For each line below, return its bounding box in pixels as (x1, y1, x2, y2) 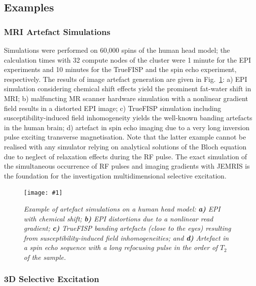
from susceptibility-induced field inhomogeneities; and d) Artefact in (24, 232, 229, 243)
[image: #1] (24, 189, 63, 197)
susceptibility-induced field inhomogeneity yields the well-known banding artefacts (4, 112, 253, 123)
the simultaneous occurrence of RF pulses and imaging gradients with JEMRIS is (4, 161, 250, 171)
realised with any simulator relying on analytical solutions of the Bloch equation (4, 141, 247, 151)
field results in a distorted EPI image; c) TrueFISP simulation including (4, 103, 221, 113)
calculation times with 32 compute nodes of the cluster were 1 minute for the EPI (4, 54, 251, 65)
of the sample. (24, 251, 66, 262)
